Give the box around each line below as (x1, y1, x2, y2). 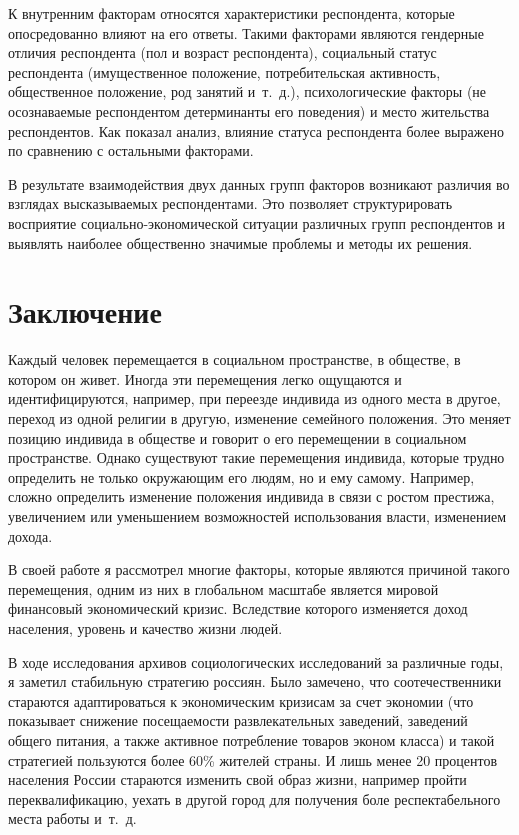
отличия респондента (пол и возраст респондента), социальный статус (8, 42, 437, 63)
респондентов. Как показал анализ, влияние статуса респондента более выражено (8, 120, 504, 141)
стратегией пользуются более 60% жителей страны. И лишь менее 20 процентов (8, 749, 498, 770)
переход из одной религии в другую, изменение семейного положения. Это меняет (8, 408, 511, 429)
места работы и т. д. (8, 808, 137, 829)
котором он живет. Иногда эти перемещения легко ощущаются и (8, 368, 402, 389)
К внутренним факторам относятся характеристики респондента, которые (8, 3, 455, 23)
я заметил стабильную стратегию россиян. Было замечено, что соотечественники (8, 671, 502, 692)
